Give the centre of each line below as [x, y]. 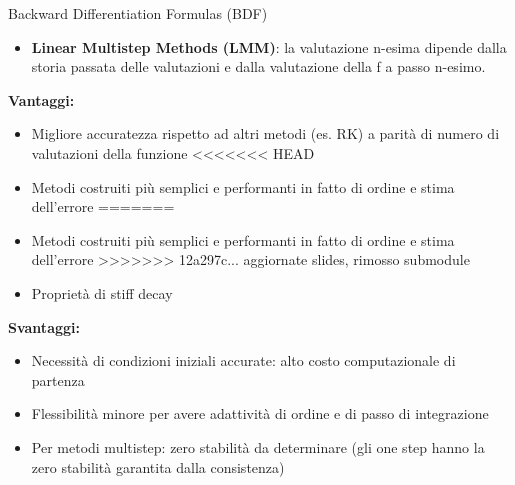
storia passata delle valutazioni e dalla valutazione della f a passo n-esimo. [258, 66]
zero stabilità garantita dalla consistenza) [158, 466]
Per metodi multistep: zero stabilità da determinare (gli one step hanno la [258, 446]
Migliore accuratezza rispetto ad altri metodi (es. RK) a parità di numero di [265, 133]
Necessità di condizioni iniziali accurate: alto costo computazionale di [243, 360]
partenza [58, 379]
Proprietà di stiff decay [102, 292]
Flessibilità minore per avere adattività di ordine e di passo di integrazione [260, 413]
